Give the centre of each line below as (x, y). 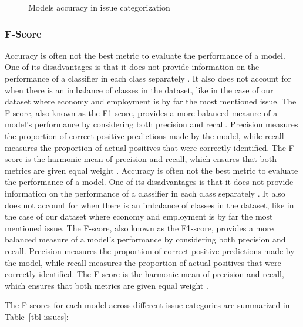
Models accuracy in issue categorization (99, 7)
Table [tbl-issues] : (37, 316)
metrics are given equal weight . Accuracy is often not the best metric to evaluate (151, 170)
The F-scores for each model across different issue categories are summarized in (147, 305)
